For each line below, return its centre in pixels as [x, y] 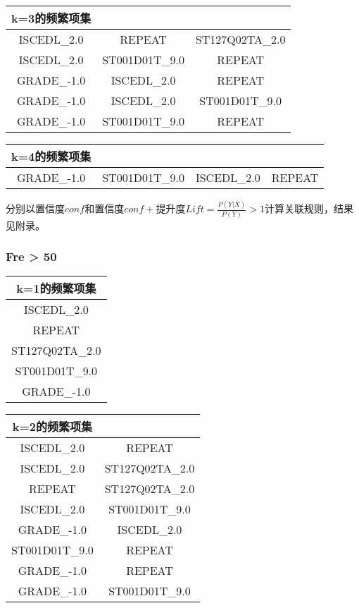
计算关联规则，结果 [309, 208]
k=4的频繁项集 [51, 156]
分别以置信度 [35, 208]
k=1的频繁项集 [56, 288]
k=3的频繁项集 [51, 18]
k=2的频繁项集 [52, 427]
